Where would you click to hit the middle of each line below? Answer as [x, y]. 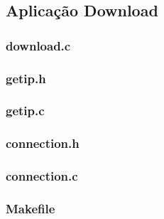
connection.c [42, 176]
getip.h [26, 78]
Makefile [31, 208]
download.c [38, 45]
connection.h [43, 143]
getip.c [25, 111]
